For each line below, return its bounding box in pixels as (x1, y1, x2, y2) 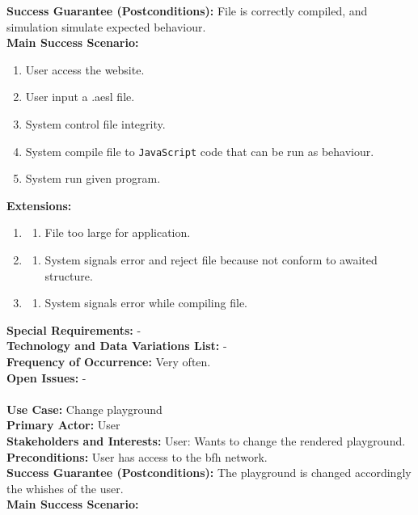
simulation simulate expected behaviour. (6, 18, 206, 35)
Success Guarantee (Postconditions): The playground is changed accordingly (6, 464, 412, 481)
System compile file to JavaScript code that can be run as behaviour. (25, 142, 374, 159)
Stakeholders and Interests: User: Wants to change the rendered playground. (6, 432, 406, 449)
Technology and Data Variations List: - (6, 337, 227, 354)
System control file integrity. (25, 115, 166, 132)
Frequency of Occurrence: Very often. (6, 352, 211, 369)
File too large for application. (44, 224, 191, 241)
